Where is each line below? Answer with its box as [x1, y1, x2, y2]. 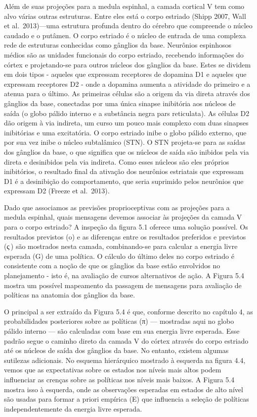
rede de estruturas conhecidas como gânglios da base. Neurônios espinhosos [4, 40, 232, 50]
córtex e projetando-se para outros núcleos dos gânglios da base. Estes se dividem [4, 59, 251, 69]
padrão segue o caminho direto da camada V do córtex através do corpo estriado [4, 335, 249, 346]
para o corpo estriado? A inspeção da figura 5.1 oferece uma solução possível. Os [4, 222, 248, 232]
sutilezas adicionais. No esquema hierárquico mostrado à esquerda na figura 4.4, [4, 355, 246, 365]
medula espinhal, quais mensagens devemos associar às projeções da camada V [4, 212, 242, 222]
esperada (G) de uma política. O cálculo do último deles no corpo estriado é [4, 250, 234, 261]
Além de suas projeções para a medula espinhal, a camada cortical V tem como [4, 1, 245, 11]
